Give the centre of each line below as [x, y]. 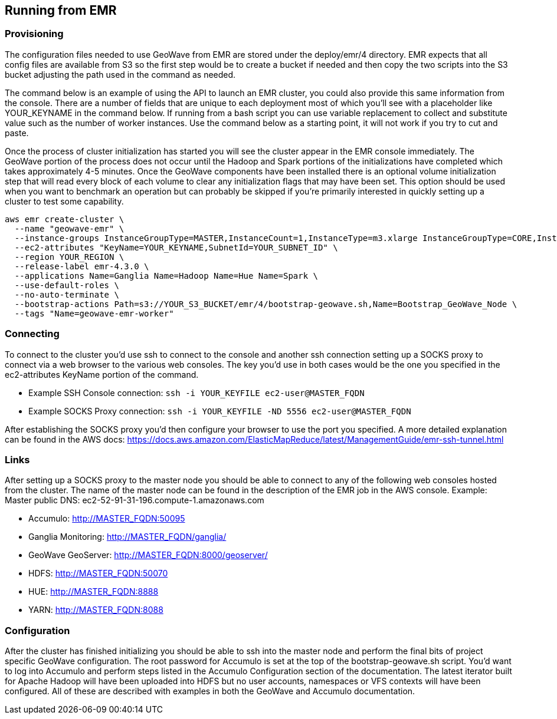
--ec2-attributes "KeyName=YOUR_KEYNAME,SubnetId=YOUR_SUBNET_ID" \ [176, 247]
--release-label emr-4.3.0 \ [82, 266]
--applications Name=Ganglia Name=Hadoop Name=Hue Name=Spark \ [166, 276]
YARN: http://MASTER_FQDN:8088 [96, 610]
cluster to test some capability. [64, 201]
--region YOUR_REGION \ [69, 257]
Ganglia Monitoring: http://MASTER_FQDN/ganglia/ [127, 537]
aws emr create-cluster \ [65, 219]
